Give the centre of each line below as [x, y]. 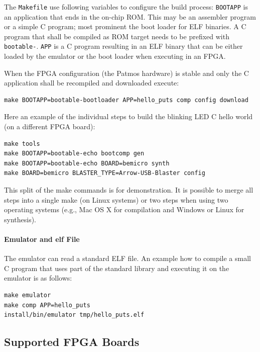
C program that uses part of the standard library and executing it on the [117, 268]
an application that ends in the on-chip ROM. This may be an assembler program [130, 16]
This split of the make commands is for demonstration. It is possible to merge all [129, 190]
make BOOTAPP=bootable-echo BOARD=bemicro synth [87, 163]
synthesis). [20, 219]
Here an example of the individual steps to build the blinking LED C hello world [128, 116]
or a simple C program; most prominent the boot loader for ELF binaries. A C [125, 26]
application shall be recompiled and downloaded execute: [92, 83]
